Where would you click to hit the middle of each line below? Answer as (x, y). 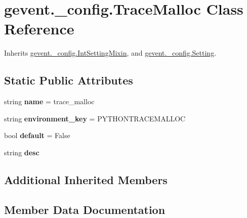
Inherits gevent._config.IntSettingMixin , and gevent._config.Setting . (110, 53)
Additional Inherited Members (86, 179)
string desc (22, 152)
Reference (39, 29)
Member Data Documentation (85, 209)
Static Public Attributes (69, 80)
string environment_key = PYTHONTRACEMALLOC (95, 118)
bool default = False (37, 135)
